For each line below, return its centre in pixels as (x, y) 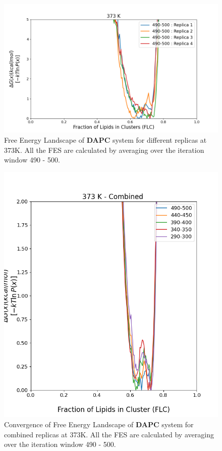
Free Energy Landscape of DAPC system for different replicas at (105, 139)
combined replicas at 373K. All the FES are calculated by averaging (109, 434)
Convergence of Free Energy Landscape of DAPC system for (99, 424)
